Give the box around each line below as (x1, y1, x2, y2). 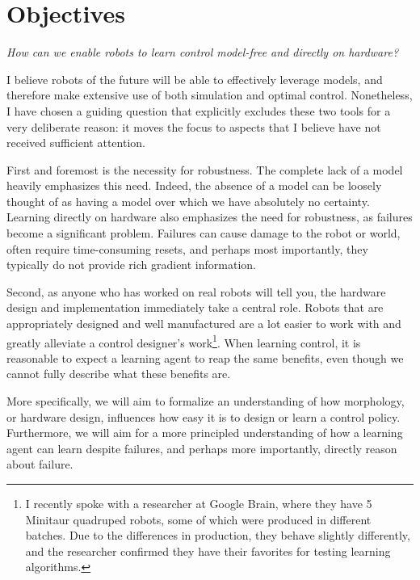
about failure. (6, 456, 73, 473)
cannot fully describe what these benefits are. (6, 365, 231, 382)
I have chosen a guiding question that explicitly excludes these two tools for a (6, 102, 391, 119)
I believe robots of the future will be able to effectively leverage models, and (6, 70, 383, 87)
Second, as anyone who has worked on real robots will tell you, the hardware (6, 283, 386, 300)
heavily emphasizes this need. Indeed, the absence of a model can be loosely (6, 177, 382, 194)
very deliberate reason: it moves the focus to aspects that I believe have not (6, 118, 381, 135)
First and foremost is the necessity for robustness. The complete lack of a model (6, 161, 403, 178)
